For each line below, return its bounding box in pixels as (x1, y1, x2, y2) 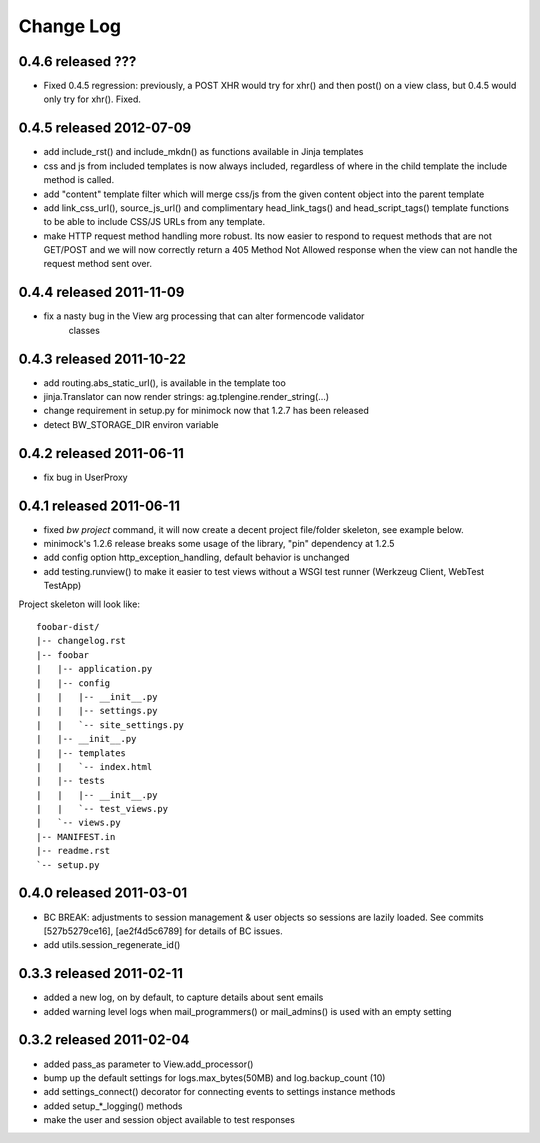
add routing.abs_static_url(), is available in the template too (43, 376, 287, 389)
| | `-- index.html (36, 761, 153, 772)
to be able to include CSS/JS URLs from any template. (43, 216, 265, 228)
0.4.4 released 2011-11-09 (18, 284, 185, 301)
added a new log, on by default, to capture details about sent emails (43, 991, 324, 1004)
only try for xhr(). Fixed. (43, 93, 142, 105)
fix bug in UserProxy (43, 471, 129, 483)
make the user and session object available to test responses (43, 1114, 295, 1126)
